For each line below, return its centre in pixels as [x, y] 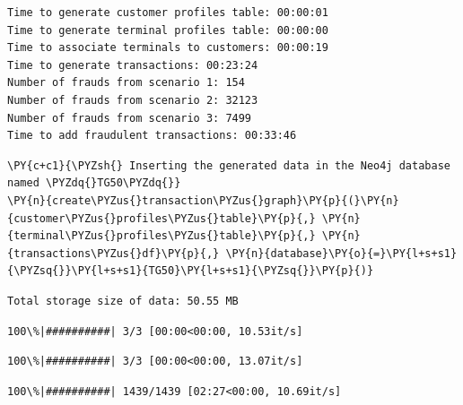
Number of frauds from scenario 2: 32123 [133, 100]
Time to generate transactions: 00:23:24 [133, 65]
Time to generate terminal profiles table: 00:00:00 [168, 30]
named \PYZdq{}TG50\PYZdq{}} [94, 183]
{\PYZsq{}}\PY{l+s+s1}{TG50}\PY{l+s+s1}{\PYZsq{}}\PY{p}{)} [191, 271]
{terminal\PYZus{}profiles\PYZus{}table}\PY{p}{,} [162, 236]
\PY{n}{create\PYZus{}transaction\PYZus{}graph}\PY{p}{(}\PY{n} [203, 200]
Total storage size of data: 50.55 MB [123, 301]
